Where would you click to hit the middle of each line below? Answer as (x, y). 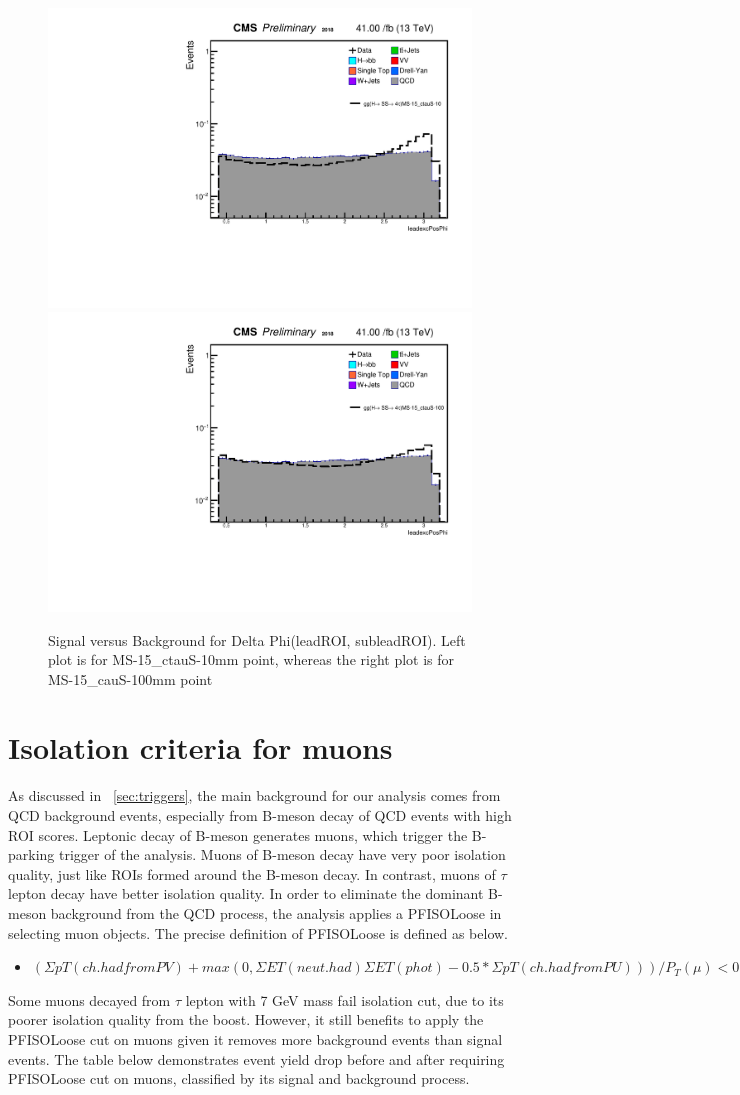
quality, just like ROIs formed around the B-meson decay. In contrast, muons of (252, 873)
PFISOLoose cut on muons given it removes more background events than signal (255, 1038)
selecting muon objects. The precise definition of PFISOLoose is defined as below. (258, 932)
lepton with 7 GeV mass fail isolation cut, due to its (344, 999)
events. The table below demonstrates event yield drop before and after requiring (256, 1058)
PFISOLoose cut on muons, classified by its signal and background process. (239, 1078)
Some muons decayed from (89, 999)
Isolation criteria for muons (200, 747)
